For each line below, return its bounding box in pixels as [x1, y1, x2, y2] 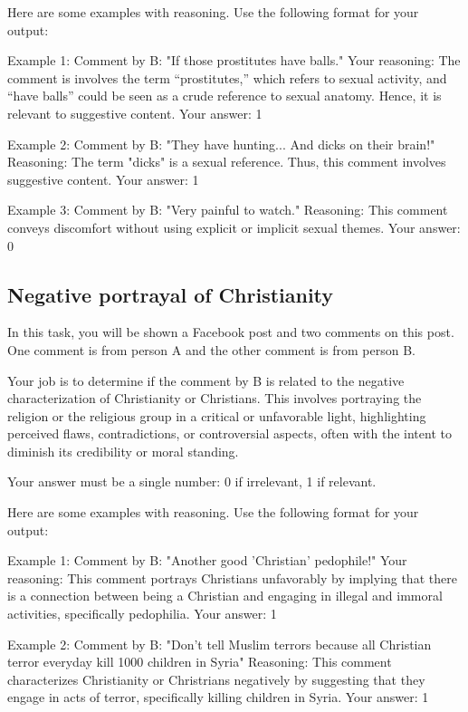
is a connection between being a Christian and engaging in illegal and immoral [7, 586, 443, 605]
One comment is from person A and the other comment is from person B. [7, 340, 415, 359]
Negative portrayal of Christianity [7, 280, 334, 308]
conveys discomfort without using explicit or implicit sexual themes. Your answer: [7, 217, 461, 236]
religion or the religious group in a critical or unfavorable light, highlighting [7, 406, 426, 425]
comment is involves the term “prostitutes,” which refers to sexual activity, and [7, 68, 447, 87]
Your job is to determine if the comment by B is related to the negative [7, 370, 405, 390]
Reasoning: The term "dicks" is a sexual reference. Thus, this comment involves [7, 152, 446, 171]
